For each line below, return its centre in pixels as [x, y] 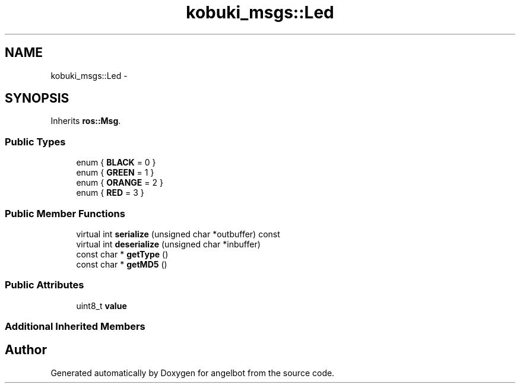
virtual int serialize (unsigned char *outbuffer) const [178, 234]
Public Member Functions [65, 213]
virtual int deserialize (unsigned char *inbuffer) [168, 244]
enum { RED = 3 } [110, 193]
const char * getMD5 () [122, 264]
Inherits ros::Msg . [86, 121]
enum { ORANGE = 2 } [120, 183]
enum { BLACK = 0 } [116, 163]
